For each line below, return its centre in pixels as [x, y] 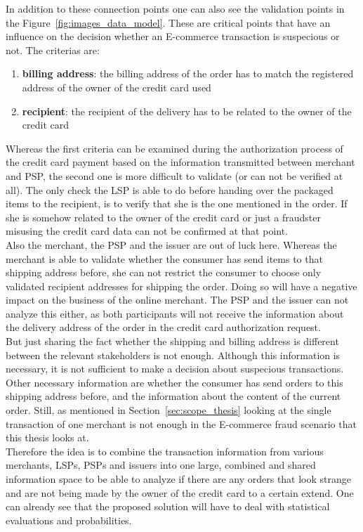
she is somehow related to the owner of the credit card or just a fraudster [164, 217]
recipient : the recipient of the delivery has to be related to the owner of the [187, 111]
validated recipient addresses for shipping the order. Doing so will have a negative [181, 286]
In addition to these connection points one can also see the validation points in [175, 8]
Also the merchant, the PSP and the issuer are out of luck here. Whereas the [171, 244]
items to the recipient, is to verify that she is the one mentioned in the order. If [177, 203]
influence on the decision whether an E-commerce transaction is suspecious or [173, 36]
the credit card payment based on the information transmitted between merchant [180, 162]
